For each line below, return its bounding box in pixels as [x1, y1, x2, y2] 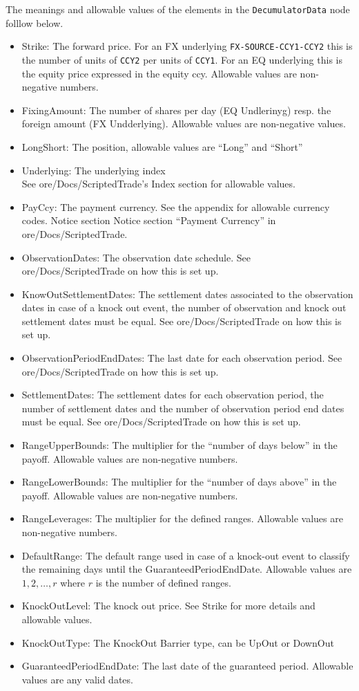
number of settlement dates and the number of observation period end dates [21, 400, 345, 415]
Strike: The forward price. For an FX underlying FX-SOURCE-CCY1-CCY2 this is [21, 39, 353, 53]
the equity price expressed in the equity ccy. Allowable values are [21, 66, 297, 80]
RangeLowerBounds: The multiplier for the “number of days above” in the [21, 475, 337, 489]
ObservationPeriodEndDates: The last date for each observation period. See [21, 351, 342, 365]
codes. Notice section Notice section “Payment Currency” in [21, 213, 276, 228]
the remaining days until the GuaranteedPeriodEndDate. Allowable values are [21, 562, 352, 576]
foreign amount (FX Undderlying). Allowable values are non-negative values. [21, 116, 346, 131]
